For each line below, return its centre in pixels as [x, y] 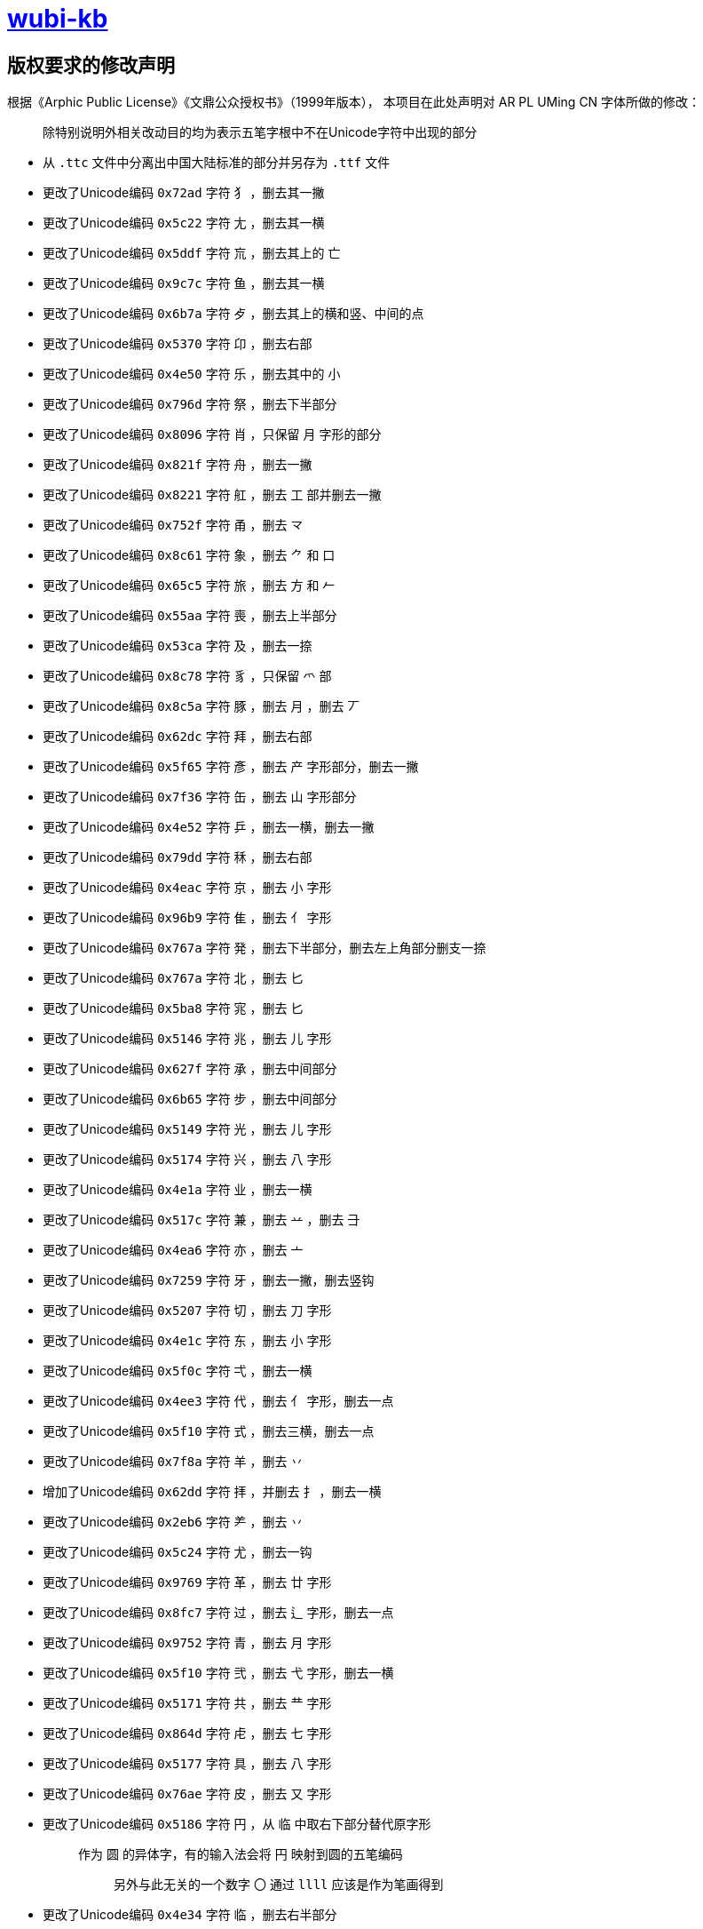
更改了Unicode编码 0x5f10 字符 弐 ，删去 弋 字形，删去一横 [218, 1673]
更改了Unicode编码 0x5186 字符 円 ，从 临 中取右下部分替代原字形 [237, 1824]
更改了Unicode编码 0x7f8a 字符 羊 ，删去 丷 [173, 1462]
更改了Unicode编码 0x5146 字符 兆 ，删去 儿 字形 [187, 1039]
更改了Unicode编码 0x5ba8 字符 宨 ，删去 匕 [173, 1008]
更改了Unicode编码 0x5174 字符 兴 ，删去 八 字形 [187, 1160]
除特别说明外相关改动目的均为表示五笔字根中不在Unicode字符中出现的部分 [260, 132]
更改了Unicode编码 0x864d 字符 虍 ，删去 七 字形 [187, 1734]
